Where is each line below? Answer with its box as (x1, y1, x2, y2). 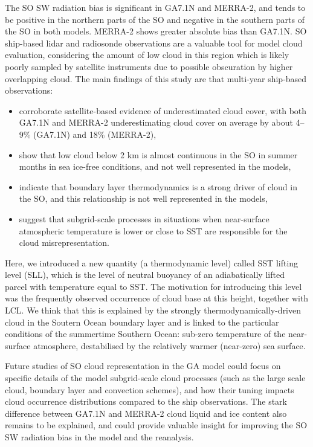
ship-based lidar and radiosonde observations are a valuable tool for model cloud (5, 36, 303, 49)
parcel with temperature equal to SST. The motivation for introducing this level (5, 280, 302, 292)
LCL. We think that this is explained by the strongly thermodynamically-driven (5, 304, 302, 317)
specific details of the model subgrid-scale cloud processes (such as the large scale (5, 371, 306, 384)
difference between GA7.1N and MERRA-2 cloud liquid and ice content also (5, 407, 287, 419)
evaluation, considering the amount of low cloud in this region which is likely (5, 48, 289, 61)
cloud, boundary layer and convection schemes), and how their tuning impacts (5, 383, 294, 396)
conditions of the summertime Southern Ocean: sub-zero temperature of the (5, 327, 286, 340)
